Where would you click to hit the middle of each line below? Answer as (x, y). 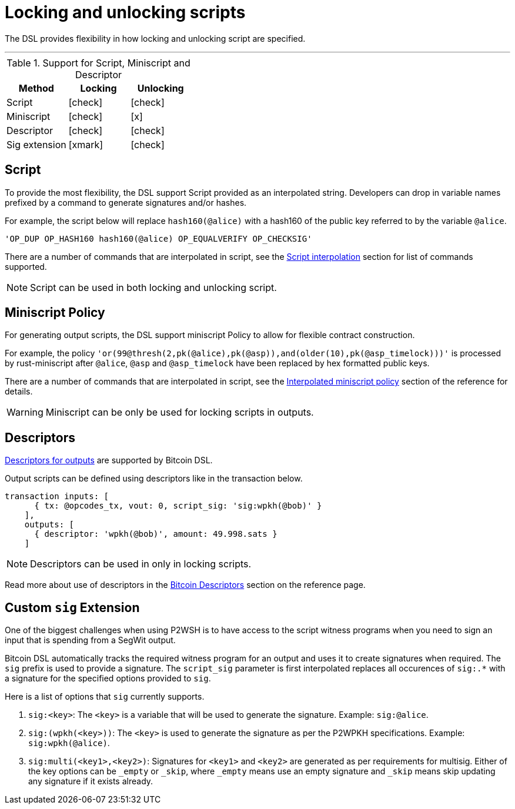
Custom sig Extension (72, 607)
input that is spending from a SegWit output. (90, 640)
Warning (25, 412)
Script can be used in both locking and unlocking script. (153, 287)
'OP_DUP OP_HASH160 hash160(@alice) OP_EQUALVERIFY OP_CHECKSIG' (158, 238)
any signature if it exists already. (91, 781)
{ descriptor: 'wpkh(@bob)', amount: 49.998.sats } (156, 534)
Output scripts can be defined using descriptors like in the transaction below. (154, 479)
